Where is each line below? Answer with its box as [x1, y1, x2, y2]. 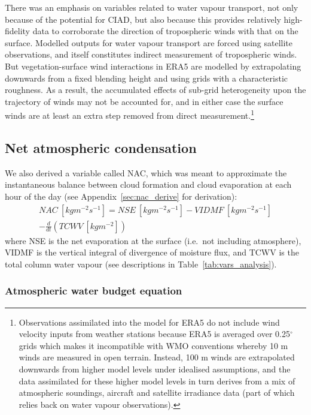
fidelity [5, 25, 31, 37]
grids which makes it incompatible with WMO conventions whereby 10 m [19, 339, 288, 351]
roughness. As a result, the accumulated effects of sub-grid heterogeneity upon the [5, 83, 306, 96]
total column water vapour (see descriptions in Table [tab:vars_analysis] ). [5, 257, 277, 270]
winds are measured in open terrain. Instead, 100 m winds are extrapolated [19, 351, 295, 363]
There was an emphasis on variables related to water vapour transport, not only [5, 1, 298, 13]
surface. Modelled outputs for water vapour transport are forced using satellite [5, 36, 293, 49]
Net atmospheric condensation [5, 138, 197, 157]
